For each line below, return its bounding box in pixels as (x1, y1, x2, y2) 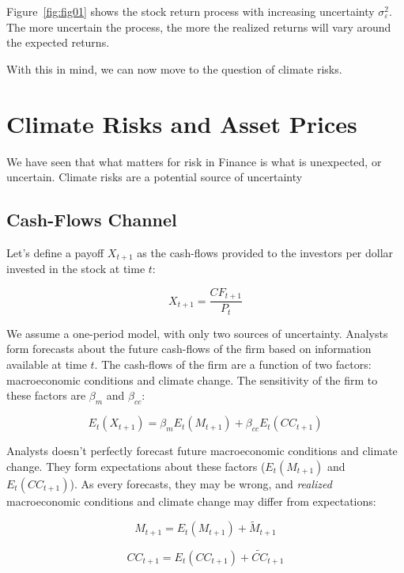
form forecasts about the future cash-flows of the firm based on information (6, 340, 372, 357)
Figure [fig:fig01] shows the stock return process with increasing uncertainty (6, 3, 375, 19)
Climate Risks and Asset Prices (6, 107, 357, 139)
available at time (6, 356, 87, 373)
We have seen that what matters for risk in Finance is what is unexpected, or (6, 153, 382, 169)
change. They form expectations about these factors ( (6, 457, 266, 474)
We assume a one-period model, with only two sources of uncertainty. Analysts (6, 324, 388, 341)
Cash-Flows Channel (6, 207, 177, 232)
